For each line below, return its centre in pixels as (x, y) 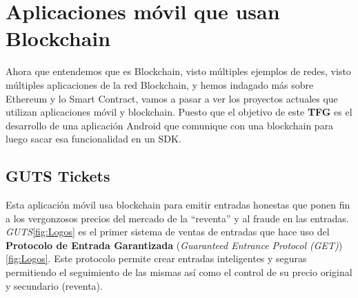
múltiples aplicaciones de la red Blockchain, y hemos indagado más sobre (160, 84)
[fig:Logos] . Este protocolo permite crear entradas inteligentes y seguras (156, 258)
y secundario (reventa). (54, 285)
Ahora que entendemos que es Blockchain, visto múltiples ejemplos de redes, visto (178, 71)
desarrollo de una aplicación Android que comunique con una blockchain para (170, 125)
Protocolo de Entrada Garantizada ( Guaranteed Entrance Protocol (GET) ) (174, 245)
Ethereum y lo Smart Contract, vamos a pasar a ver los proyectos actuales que (172, 98)
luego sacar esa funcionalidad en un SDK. (93, 139)
